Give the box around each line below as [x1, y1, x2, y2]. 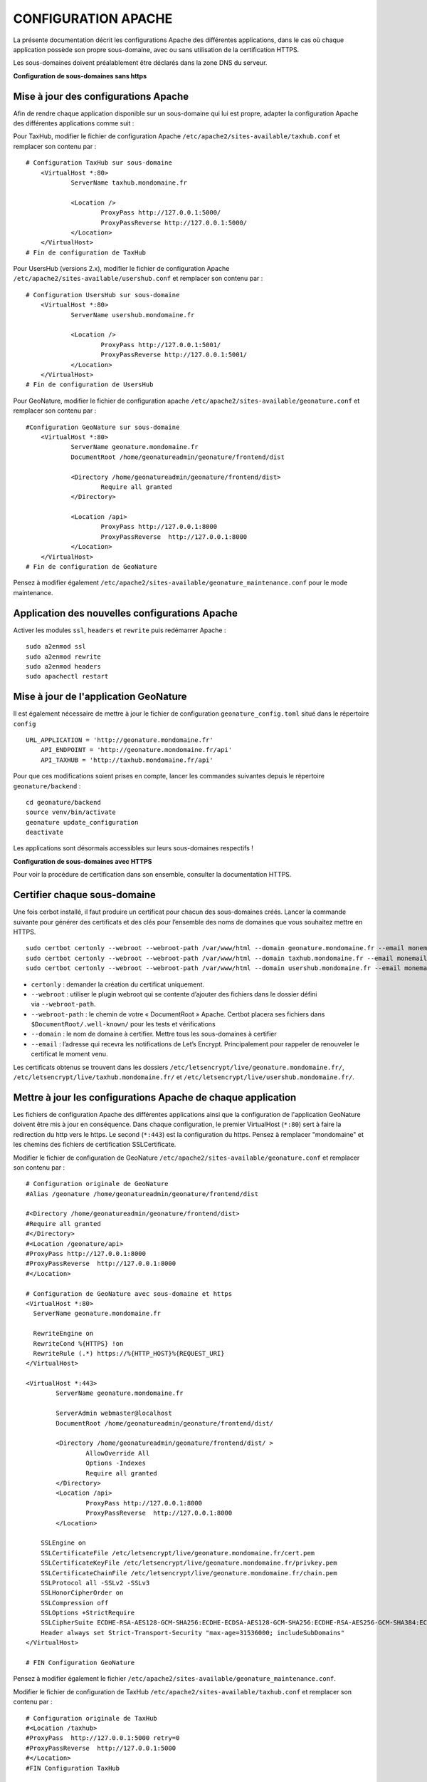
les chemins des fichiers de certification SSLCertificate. [13, 1140, 176, 1149]
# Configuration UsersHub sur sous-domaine [26, 291, 180, 299]
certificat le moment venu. [31, 1050, 108, 1059]
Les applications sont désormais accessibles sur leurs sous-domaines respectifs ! [13, 844, 254, 853]
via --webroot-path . [31, 1000, 96, 1009]
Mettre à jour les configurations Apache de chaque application [13, 1091, 297, 1103]
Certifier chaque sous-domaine [13, 889, 157, 901]
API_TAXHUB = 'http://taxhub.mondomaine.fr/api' [40, 756, 213, 764]
